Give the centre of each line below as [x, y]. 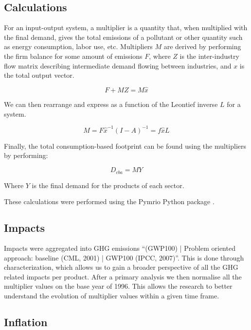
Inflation [26, 321]
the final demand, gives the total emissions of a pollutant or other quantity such [123, 37]
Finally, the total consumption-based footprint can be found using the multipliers [125, 146]
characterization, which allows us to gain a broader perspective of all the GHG [121, 267]
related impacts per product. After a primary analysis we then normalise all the [123, 276]
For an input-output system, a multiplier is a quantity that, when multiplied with [126, 27]
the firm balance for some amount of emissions [73, 56]
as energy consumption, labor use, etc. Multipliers [78, 46]
